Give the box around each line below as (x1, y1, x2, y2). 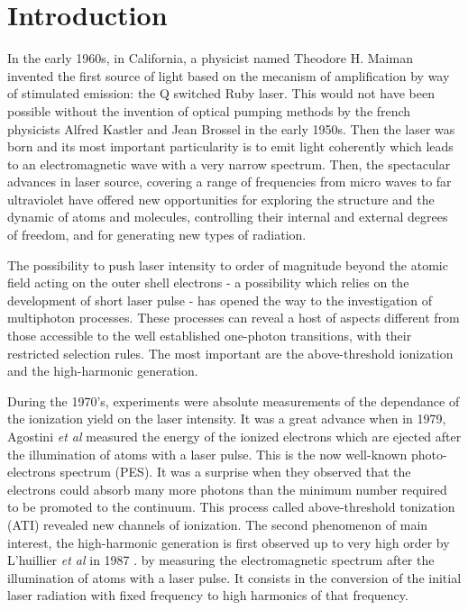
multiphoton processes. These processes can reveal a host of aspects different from (7, 308, 460, 327)
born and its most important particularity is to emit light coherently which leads (7, 137, 454, 156)
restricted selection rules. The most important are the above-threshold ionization (7, 343, 454, 362)
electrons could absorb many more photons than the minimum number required (7, 479, 447, 498)
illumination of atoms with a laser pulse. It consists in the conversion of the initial (7, 568, 462, 587)
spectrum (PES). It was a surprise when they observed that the (60, 462, 411, 481)
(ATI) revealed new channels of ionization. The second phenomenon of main (7, 514, 428, 533)
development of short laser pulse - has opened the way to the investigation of (7, 290, 432, 309)
